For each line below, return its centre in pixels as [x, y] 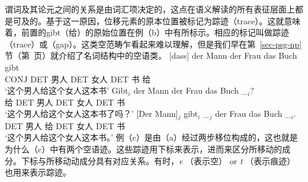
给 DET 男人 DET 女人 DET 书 [65, 102]
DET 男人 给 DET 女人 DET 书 [65, 125]
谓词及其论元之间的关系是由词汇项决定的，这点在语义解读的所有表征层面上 [150, 9]
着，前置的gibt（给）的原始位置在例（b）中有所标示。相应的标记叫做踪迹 [147, 32]
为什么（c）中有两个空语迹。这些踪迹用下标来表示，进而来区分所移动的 [144, 149]
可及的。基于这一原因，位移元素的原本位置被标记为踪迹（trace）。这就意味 [157, 20]
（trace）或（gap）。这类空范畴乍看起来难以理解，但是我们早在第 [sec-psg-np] [153, 44]
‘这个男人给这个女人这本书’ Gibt [67, 90]
